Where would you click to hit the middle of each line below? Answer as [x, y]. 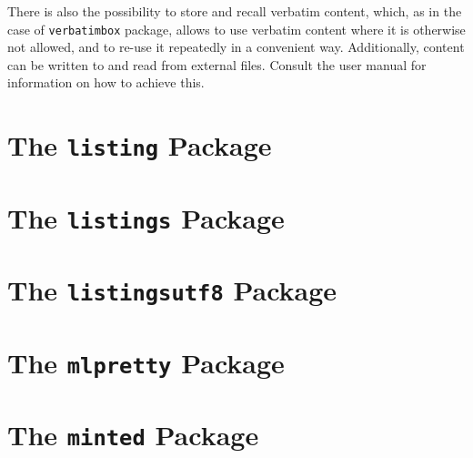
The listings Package [146, 217]
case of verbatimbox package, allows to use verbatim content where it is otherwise [236, 29]
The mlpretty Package [146, 362]
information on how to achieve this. [106, 82]
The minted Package [133, 435]
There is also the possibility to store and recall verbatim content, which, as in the [235, 11]
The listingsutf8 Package [172, 290]
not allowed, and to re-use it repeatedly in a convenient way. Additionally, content [236, 47]
